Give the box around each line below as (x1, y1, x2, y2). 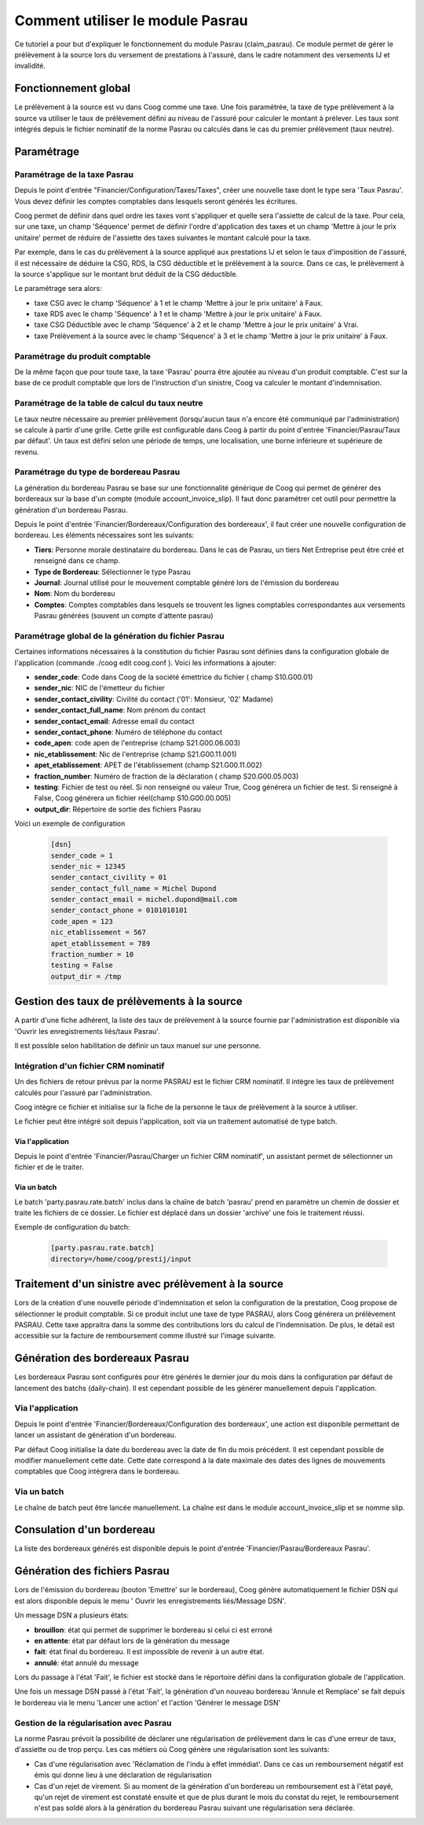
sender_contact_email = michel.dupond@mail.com (50, 895, 237, 904)
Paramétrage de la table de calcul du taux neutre (14, 398, 203, 409)
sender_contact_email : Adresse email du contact (34, 716, 195, 726)
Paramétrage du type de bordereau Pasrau (14, 466, 181, 477)
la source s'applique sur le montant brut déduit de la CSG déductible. (14, 269, 239, 278)
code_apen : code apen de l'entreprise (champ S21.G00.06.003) (34, 738, 241, 748)
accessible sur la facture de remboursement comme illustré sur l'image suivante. (14, 1331, 276, 1341)
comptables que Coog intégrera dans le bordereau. (14, 1466, 181, 1476)
